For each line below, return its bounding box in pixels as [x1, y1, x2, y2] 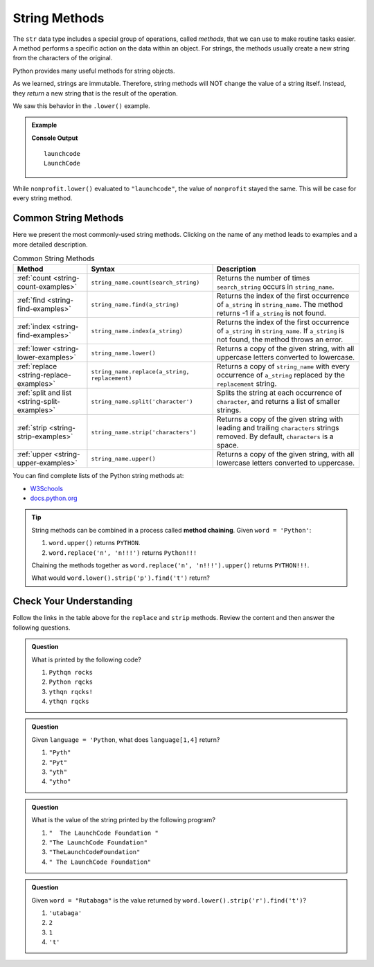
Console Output [31, 134, 78, 142]
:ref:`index [17, 322, 51, 332]
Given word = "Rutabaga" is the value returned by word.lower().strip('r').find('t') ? [31, 896, 307, 904]
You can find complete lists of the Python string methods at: [12, 472, 184, 480]
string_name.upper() [91, 454, 156, 462]
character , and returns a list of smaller [216, 397, 341, 407]
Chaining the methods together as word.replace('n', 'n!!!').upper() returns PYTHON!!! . [31, 561, 310, 569]
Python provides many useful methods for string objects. [12, 66, 176, 75]
